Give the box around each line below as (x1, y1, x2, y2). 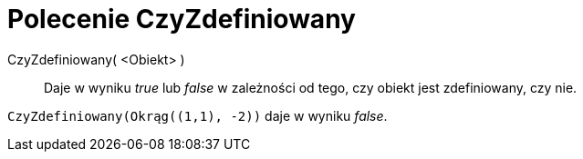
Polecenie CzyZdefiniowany (7, 4, 356, 35)
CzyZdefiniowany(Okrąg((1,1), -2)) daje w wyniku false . (7, 107, 388, 124)
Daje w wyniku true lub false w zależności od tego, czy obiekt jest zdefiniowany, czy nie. (44, 79, 578, 95)
